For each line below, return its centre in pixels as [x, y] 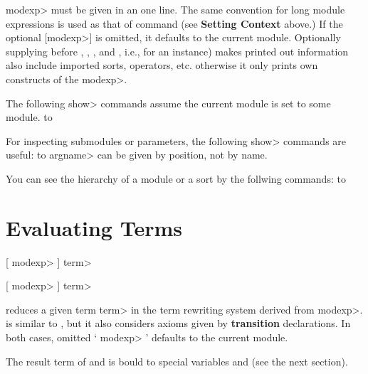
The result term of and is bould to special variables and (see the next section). [177, 361]
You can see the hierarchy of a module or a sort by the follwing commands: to [176, 178]
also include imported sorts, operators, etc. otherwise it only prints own [162, 65]
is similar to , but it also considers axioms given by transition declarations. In [178, 323]
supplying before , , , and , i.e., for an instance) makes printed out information [177, 51]
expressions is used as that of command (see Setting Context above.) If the [174, 23]
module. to [29, 117]
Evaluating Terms [94, 227]
